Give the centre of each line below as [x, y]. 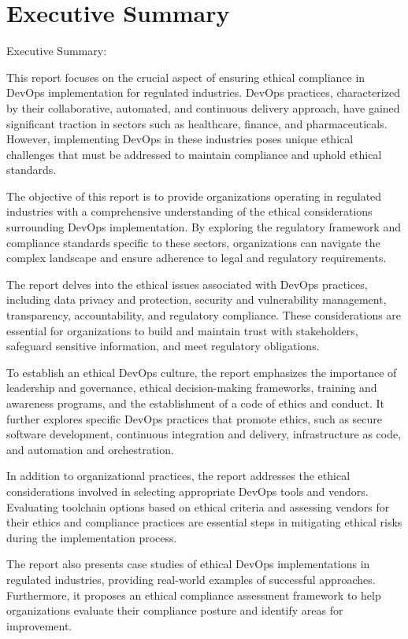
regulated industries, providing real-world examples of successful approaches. [191, 579]
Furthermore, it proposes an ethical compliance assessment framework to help [194, 595]
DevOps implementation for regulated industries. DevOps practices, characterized [203, 92]
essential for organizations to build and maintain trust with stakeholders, [182, 330]
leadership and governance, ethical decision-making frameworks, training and [192, 388]
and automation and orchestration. [90, 449]
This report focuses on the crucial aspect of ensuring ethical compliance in [186, 77]
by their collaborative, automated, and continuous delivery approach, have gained [203, 107]
